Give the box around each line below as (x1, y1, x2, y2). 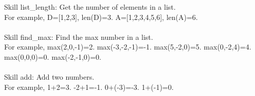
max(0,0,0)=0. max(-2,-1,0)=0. (4, 51, 102, 62)
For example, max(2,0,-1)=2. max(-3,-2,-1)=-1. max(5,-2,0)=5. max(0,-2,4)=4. (4, 41, 251, 52)
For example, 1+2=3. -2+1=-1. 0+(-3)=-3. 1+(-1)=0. (4, 81, 174, 92)
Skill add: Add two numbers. (4, 71, 95, 82)
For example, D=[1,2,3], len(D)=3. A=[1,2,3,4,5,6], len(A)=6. (4, 11, 198, 22)
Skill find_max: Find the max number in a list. (4, 31, 153, 42)
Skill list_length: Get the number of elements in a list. (4, 2, 176, 12)
